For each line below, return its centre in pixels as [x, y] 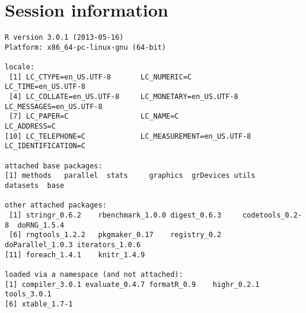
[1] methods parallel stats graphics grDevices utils [130, 176]
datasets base [35, 185]
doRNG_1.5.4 [41, 225]
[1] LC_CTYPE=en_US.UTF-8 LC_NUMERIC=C [100, 77]
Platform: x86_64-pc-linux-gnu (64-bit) [86, 47]
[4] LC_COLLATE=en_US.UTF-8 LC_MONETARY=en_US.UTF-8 [124, 97]
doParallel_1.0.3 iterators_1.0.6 [73, 245]
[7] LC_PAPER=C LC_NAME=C [94, 116]
